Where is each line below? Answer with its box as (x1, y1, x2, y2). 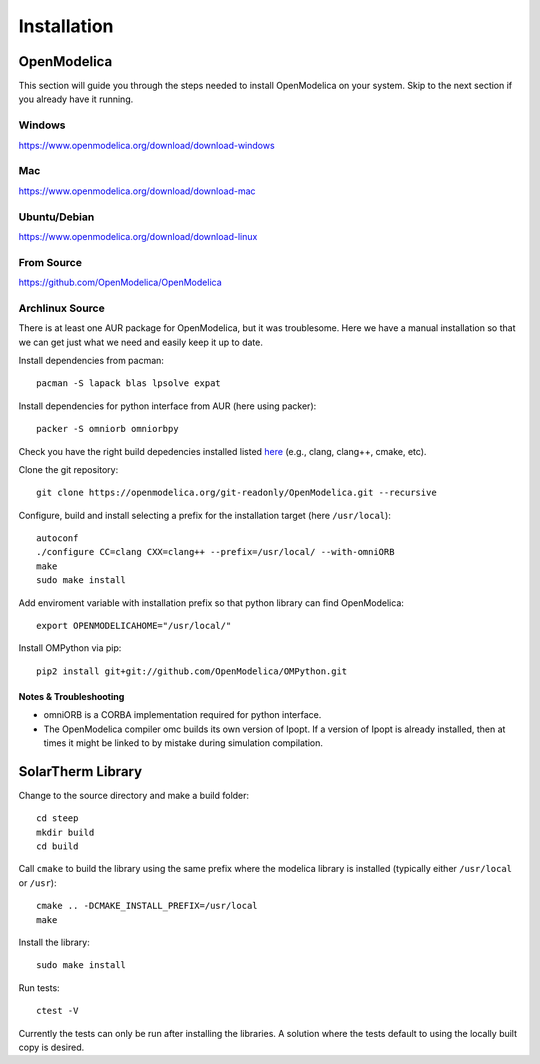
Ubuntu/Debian (18, 210, 95, 224)
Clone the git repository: (18, 463, 119, 475)
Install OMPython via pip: (18, 642, 122, 654)
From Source (18, 255, 82, 269)
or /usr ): (18, 876, 57, 889)
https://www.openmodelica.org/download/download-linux (18, 230, 258, 242)
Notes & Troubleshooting (18, 690, 125, 702)
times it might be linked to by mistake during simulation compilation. (43, 736, 324, 749)
